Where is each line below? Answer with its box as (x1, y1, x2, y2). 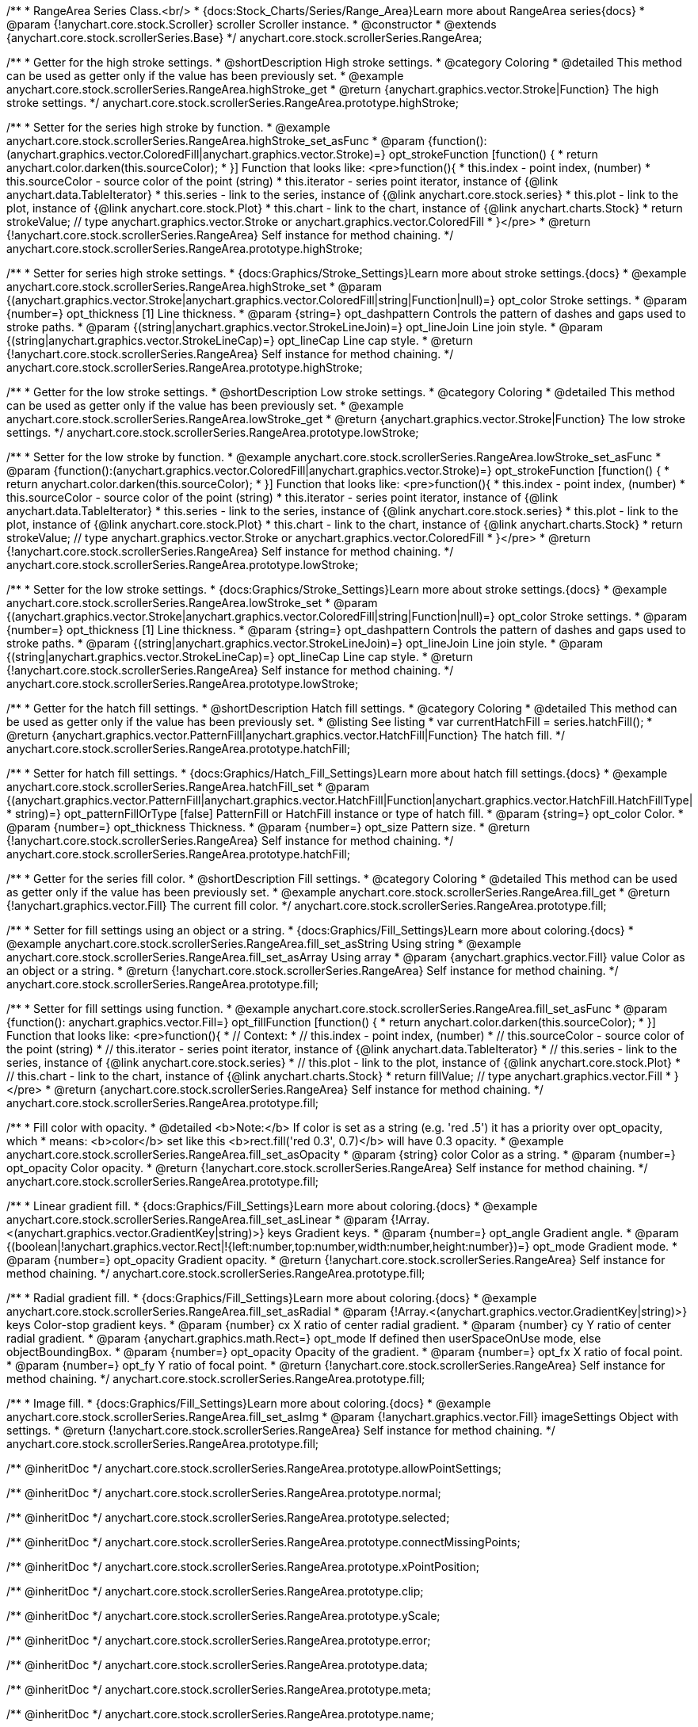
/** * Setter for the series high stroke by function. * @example (6, 120, 330, 134)
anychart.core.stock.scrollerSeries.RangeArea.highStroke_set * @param (6, 280, 383, 293)
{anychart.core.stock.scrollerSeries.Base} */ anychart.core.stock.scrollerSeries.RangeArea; (6, 31, 482, 44)
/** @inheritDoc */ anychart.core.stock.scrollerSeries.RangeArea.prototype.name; (6, 1707, 434, 1721)
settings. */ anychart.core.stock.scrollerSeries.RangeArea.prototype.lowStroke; (6, 426, 419, 439)
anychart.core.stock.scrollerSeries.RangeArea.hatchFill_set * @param (6, 780, 370, 793)
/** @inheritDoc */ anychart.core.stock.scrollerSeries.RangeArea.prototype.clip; (6, 1584, 424, 1598)
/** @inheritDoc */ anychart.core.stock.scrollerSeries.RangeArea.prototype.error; (6, 1633, 431, 1647)
